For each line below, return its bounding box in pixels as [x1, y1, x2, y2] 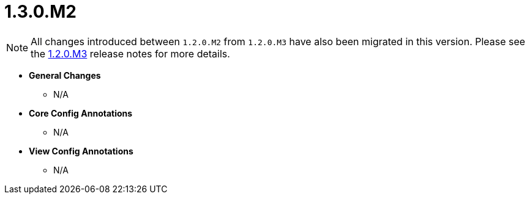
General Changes [29, 70, 101, 81]
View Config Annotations [29, 145, 133, 156]
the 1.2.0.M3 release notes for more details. [31, 47, 230, 60]
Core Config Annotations [29, 107, 133, 118]
